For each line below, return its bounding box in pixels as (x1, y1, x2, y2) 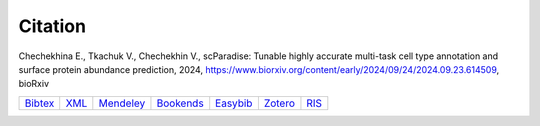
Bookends (156, 96, 204, 110)
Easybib (215, 96, 253, 110)
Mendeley (98, 96, 146, 110)
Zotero (263, 96, 295, 110)
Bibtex (24, 96, 55, 110)
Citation (18, 15, 87, 37)
